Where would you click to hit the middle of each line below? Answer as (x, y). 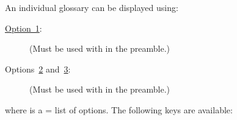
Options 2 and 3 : (38, 69)
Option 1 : (24, 28)
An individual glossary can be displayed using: (92, 7)
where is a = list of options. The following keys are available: (119, 109)
